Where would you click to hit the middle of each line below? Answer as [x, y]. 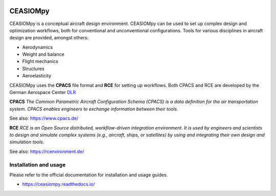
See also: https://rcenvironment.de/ [47, 151]
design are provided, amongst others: [49, 38]
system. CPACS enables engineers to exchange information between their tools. [94, 109]
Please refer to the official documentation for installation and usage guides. [89, 175]
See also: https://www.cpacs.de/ [44, 118]
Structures [33, 69]
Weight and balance [43, 54]
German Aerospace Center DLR [43, 93]
